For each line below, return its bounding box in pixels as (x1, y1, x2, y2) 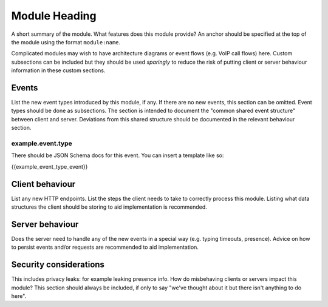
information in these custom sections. (11, 67, 106, 74)
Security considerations (11, 260, 104, 270)
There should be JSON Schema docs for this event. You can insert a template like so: (11, 152, 224, 159)
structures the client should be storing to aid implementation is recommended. (11, 203, 208, 211)
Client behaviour (11, 179, 76, 189)
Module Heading (11, 9, 97, 22)
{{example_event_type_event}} (11, 163, 88, 170)
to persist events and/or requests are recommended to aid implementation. (11, 243, 199, 251)
